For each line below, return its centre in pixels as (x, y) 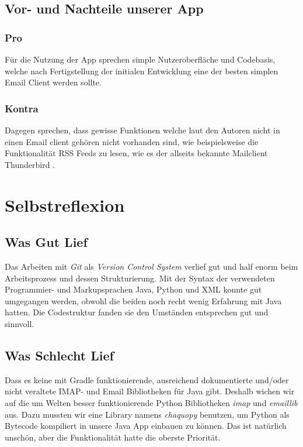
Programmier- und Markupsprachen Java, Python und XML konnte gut (133, 289)
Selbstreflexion (65, 204)
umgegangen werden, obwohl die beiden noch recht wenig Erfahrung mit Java (143, 300)
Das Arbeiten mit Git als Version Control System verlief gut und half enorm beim (151, 266)
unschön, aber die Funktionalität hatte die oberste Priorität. (113, 437)
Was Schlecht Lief (59, 355)
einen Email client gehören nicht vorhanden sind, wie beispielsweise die (132, 141)
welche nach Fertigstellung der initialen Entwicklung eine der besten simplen (142, 71)
